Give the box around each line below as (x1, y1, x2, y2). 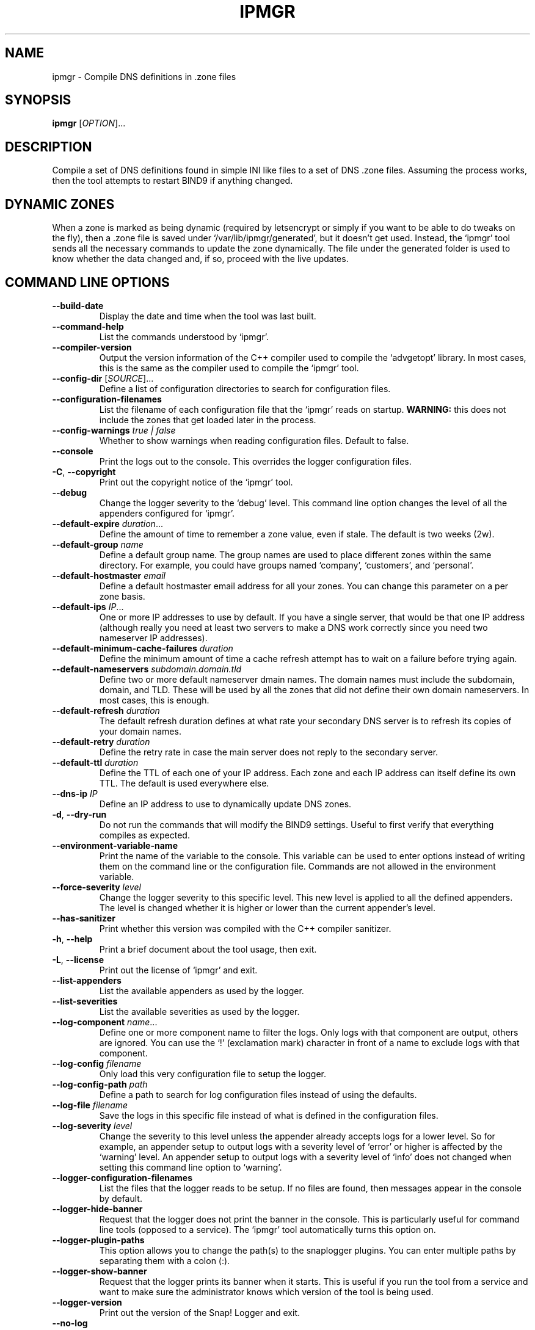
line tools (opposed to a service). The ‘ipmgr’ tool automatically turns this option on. (99, 1224, 436, 1235)
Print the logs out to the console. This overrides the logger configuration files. (99, 456, 412, 467)
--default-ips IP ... (52, 601, 124, 612)
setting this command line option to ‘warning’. (99, 1161, 282, 1172)
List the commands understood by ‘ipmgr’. (99, 331, 269, 342)
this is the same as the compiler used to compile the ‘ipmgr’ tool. (99, 362, 359, 373)
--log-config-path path (52, 1078, 148, 1089)
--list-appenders (52, 975, 122, 986)
